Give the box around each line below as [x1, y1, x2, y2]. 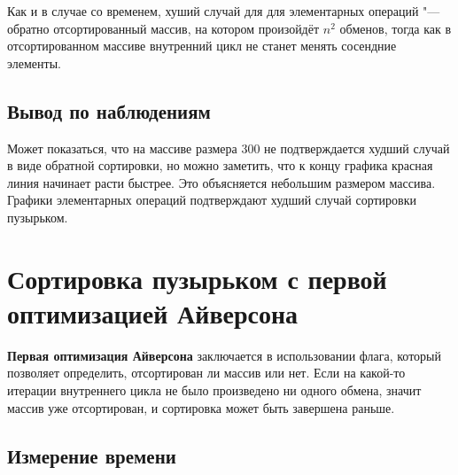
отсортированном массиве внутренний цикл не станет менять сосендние [7, 36, 397, 55]
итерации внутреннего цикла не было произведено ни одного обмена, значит [7, 381, 422, 400]
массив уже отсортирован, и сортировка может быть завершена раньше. [7, 398, 395, 417]
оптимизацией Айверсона [7, 294, 299, 331]
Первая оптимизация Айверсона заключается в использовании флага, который [7, 346, 441, 364]
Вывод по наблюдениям [7, 97, 211, 124]
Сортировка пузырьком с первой [7, 260, 387, 296]
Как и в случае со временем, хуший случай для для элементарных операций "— [7, 2, 440, 19]
